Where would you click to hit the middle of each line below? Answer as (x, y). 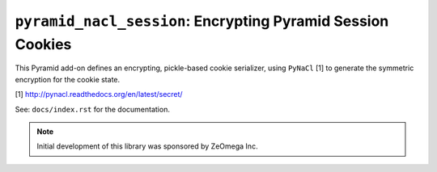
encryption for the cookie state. (68, 79)
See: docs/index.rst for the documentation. (92, 109)
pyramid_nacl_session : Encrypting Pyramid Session (202, 21)
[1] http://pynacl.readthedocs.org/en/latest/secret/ (99, 94)
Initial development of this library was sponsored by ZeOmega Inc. (147, 146)
